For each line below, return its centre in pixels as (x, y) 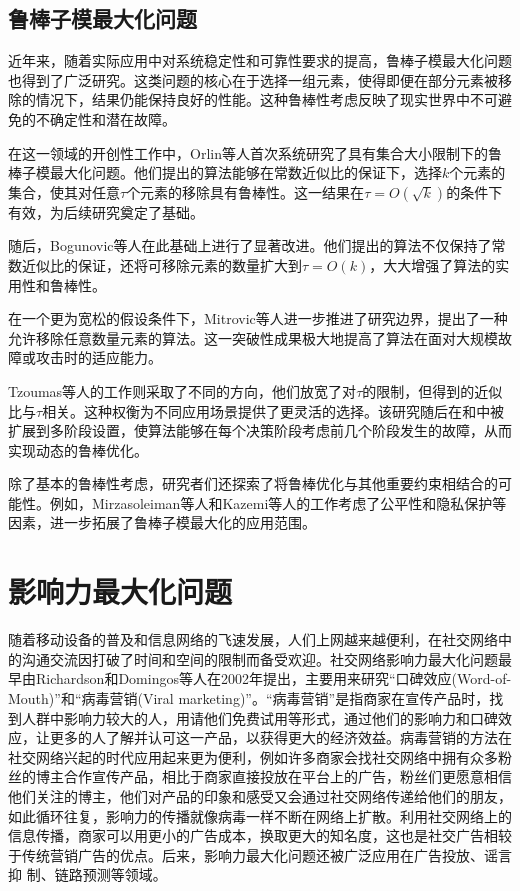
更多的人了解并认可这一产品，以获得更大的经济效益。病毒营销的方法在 (280, 737)
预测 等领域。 (124, 874)
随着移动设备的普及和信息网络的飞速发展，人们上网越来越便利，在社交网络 (253, 639)
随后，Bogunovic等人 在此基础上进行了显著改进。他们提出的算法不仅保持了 (250, 245)
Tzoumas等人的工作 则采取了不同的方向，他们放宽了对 (182, 390)
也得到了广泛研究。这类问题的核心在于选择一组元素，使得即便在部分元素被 (253, 79)
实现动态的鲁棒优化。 (78, 449)
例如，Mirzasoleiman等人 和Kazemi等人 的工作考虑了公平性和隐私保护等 (278, 502)
